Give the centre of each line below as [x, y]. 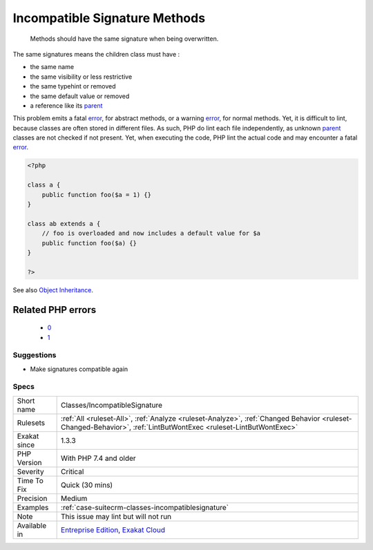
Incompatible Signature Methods [109, 18]
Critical [73, 471]
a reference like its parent [66, 105]
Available [32, 525]
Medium [74, 498]
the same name [52, 67]
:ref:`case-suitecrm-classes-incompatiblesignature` [145, 507]
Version [29, 462]
